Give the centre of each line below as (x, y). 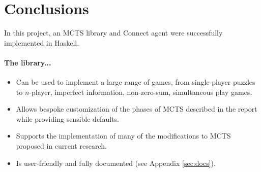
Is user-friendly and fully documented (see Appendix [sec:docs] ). (116, 163)
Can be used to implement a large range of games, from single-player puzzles (136, 82)
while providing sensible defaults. (67, 118)
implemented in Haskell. (42, 42)
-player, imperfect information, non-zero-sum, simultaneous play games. (141, 92)
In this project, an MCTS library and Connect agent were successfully (113, 33)
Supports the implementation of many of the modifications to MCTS (123, 136)
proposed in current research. (61, 146)
